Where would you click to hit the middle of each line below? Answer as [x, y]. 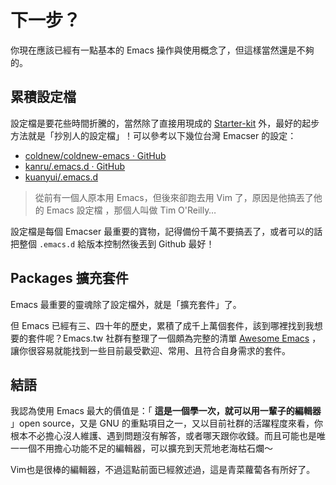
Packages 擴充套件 [69, 278]
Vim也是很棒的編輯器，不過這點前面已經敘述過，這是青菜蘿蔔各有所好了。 [163, 470]
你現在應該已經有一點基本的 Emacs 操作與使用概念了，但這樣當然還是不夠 [162, 50]
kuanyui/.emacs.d [61, 177]
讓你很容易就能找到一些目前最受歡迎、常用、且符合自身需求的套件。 [150, 350]
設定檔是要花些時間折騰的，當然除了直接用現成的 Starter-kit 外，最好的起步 [165, 123]
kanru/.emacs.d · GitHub [75, 166]
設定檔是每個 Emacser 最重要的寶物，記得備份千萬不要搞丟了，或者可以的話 [166, 231]
